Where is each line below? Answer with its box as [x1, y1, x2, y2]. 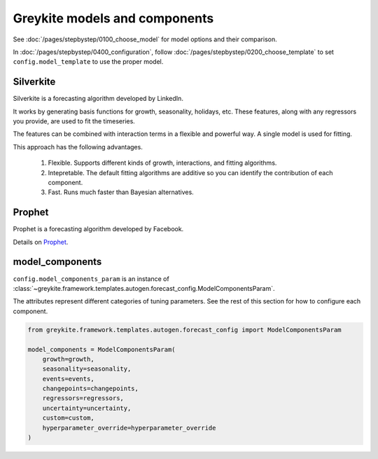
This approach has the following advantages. [13, 142, 143, 151]
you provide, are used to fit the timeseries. [13, 117, 136, 125]
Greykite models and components [13, 11, 214, 26]
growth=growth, [42, 355, 94, 363]
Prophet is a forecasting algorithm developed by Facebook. [13, 225, 184, 233]
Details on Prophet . [13, 238, 69, 246]
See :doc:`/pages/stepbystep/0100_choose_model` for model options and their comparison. [13, 35, 277, 43]
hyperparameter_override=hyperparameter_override [42, 424, 216, 432]
